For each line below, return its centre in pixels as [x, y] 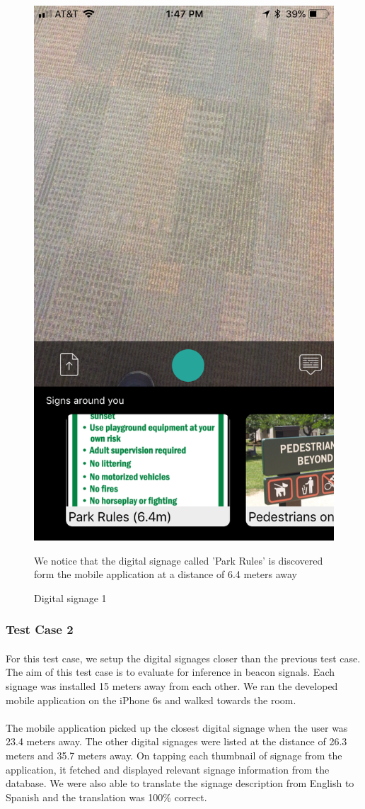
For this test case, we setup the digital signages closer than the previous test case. [183, 658]
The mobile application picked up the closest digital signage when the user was [177, 727]
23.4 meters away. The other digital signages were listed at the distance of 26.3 [176, 741]
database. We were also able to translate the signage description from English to [180, 783]
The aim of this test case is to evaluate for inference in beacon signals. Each [170, 672]
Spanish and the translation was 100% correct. [106, 797]
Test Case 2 [40, 629]
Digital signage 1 [70, 598]
